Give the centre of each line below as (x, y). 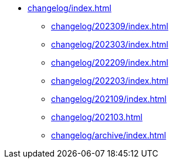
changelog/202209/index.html (110, 62)
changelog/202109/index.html (109, 99)
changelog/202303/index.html (110, 44)
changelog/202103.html (97, 117)
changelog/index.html (69, 8)
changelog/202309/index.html (110, 26)
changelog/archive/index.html (109, 135)
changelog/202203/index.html (110, 81)
